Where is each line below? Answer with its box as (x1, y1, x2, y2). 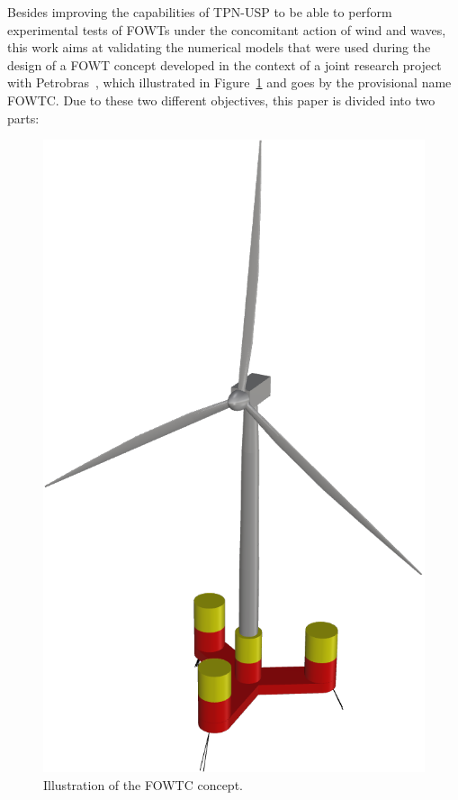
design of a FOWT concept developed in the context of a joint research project (7, 55, 442, 74)
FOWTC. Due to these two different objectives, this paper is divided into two (7, 90, 436, 109)
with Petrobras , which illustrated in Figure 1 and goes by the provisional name (7, 73, 452, 92)
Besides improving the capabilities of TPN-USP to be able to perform (7, 3, 392, 21)
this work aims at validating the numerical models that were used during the (7, 38, 431, 57)
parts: (7, 108, 40, 127)
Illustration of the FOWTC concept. (43, 776, 243, 795)
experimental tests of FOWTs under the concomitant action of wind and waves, (7, 20, 446, 39)
